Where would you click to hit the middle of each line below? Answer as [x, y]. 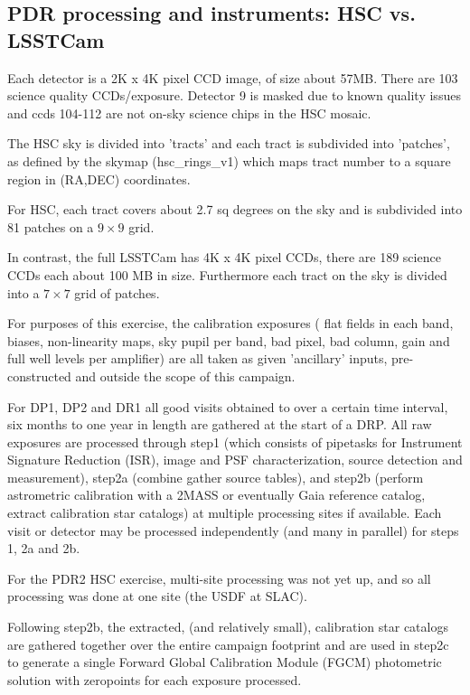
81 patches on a [51, 226]
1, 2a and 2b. [44, 548]
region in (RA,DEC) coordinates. [99, 178]
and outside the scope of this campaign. [185, 376]
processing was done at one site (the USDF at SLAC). [157, 596]
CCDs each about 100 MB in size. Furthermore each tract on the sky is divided [227, 274]
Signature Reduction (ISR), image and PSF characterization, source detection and [235, 460]
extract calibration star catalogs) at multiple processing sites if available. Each [225, 513]
